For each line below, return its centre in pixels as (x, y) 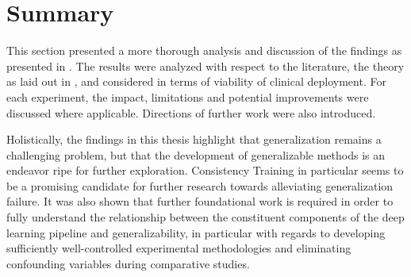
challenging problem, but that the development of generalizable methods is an (196, 154)
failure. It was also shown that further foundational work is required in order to (200, 201)
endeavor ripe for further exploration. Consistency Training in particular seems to (205, 170)
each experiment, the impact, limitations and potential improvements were (188, 96)
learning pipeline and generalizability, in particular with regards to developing (196, 232)
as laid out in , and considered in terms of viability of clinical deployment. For (196, 81)
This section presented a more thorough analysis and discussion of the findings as (204, 50)
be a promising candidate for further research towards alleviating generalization (200, 185)
